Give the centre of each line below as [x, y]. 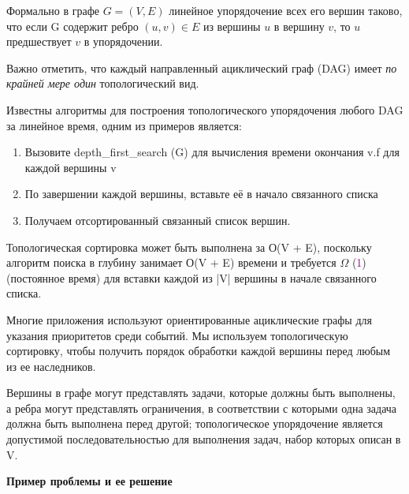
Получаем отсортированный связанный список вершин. [158, 220]
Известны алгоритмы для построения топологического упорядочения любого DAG [205, 109]
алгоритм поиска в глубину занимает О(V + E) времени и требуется [171, 262]
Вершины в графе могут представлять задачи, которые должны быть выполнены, [201, 393]
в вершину [299, 26]
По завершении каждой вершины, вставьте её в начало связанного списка [201, 194]
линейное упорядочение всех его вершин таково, [286, 10]
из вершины [232, 26]
